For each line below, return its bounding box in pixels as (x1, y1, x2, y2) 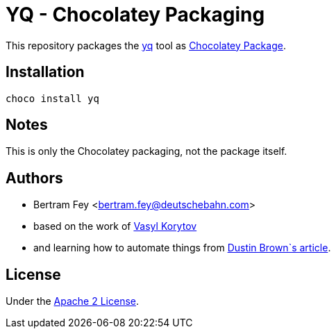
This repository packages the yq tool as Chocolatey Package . (6, 39, 286, 51)
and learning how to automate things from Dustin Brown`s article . (33, 242, 331, 254)
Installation (6, 63, 85, 81)
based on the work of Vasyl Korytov (33, 220, 197, 233)
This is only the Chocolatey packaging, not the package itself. (6, 145, 287, 158)
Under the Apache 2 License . (6, 295, 140, 308)
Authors (6, 169, 63, 187)
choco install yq (6, 92, 99, 104)
